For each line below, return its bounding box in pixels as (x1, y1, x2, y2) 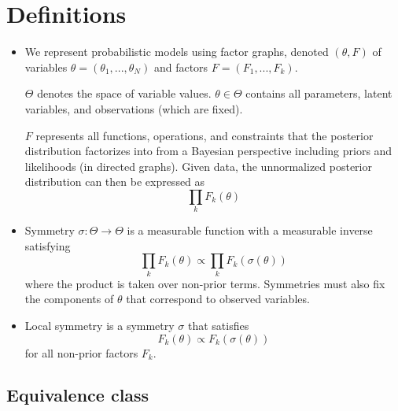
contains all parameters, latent (245, 85, 392, 102)
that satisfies (187, 317, 249, 333)
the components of (24, 291, 114, 307)
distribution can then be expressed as (24, 173, 205, 190)
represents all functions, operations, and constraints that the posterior (35, 127, 374, 143)
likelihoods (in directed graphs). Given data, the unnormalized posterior (24, 157, 372, 174)
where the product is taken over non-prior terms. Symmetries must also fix (24, 275, 385, 291)
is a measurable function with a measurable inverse (127, 222, 373, 239)
